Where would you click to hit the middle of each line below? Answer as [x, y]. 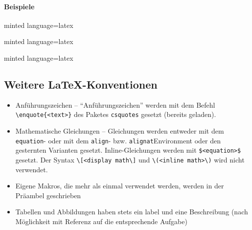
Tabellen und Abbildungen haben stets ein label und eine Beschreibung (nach [132, 212]
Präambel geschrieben [48, 195]
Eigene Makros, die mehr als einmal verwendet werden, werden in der [120, 186]
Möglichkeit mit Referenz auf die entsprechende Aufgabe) [101, 221]
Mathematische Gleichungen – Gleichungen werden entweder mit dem [120, 131]
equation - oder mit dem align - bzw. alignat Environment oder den [118, 140]
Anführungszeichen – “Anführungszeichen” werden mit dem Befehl [115, 104]
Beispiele [19, 6]
